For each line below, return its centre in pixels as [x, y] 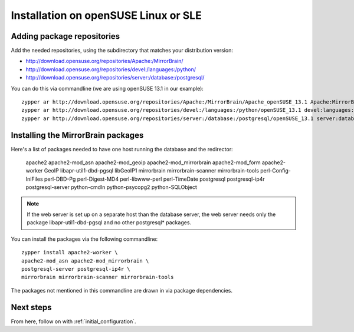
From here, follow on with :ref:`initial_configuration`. [73, 321]
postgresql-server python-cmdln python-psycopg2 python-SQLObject [112, 187]
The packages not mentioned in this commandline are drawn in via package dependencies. [122, 290]
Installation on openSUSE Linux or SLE [106, 15]
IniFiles [35, 179]
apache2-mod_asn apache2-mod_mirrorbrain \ [85, 261]
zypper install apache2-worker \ [70, 253]
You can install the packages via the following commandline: [84, 239]
